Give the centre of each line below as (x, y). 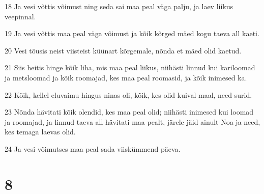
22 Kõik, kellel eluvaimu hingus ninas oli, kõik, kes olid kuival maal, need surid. (128, 94)
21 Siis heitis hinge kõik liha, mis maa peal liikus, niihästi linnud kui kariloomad (130, 67)
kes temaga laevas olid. (40, 132)
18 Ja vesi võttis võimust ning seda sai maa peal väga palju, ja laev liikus (119, 6)
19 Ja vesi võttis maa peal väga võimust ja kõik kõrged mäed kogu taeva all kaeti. (132, 33)
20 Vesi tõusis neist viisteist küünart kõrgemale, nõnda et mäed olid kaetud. (123, 50)
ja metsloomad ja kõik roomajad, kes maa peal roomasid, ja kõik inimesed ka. (126, 77)
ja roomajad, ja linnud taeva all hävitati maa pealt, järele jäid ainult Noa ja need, (133, 121)
